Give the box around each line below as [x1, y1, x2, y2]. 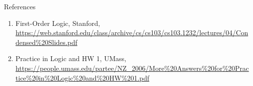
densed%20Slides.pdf [15, 37, 77, 47]
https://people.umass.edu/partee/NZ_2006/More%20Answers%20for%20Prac [15, 63, 249, 73]
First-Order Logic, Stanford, [15, 18, 100, 28]
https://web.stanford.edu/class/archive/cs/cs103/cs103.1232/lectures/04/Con [15, 27, 248, 38]
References [4, 1, 36, 11]
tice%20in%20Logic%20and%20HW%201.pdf [15, 72, 150, 83]
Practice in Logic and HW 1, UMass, [15, 53, 126, 64]
